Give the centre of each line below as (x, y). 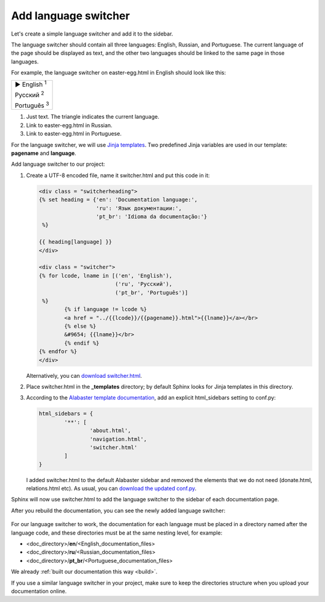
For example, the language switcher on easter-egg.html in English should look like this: (119, 73)
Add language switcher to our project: (58, 164)
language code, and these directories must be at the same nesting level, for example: (117, 533)
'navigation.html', (118, 439)
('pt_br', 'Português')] (151, 293)
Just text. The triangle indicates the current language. (93, 117)
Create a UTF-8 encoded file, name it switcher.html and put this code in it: (118, 175)
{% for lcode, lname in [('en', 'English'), (106, 275)
